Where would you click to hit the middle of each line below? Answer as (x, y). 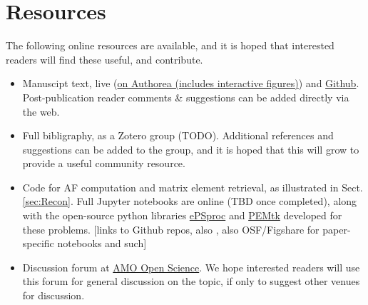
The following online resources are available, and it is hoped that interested (170, 45)
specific (38, 243)
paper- (337, 229)
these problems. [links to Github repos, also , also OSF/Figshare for (171, 229)
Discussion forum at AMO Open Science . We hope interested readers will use (191, 267)
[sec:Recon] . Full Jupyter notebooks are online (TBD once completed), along (190, 201)
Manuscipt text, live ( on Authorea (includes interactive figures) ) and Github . (191, 83)
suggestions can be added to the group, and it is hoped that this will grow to (191, 149)
